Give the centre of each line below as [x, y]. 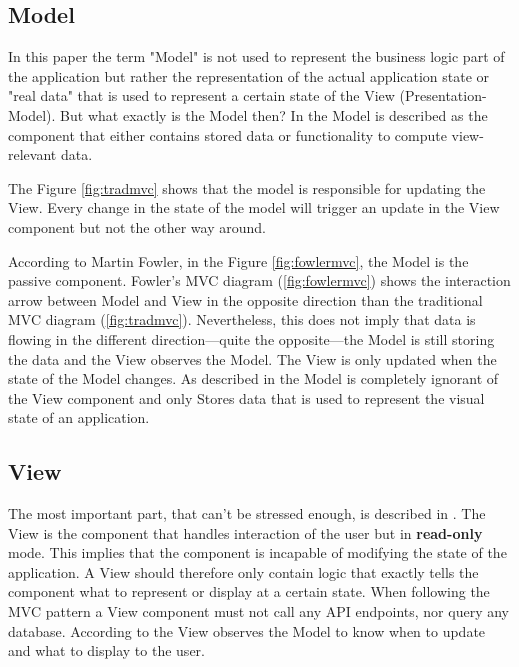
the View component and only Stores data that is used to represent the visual [246, 397]
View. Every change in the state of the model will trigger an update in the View [254, 207]
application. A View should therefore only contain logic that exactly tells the [243, 571]
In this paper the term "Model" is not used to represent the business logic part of [256, 56]
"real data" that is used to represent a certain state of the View [201, 95]
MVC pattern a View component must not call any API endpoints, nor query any [258, 611]
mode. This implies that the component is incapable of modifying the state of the [257, 552]
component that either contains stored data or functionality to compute [227, 134]
